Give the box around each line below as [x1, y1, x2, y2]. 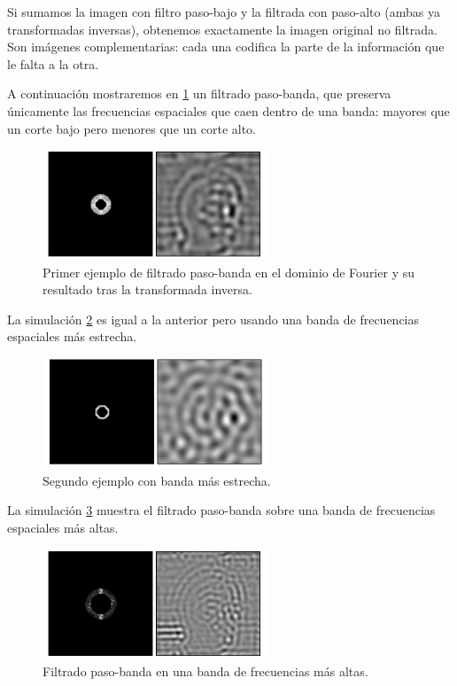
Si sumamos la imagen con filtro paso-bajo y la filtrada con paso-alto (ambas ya [7, 3, 440, 20]
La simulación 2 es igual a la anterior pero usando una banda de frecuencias [7, 309, 420, 328]
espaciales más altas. [7, 518, 119, 536]
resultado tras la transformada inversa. [43, 280, 252, 299]
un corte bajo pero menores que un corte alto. [7, 119, 257, 137]
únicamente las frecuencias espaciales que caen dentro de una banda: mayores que [7, 101, 450, 120]
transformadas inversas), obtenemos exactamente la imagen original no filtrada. [7, 19, 438, 38]
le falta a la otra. [7, 54, 99, 73]
